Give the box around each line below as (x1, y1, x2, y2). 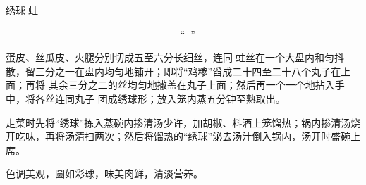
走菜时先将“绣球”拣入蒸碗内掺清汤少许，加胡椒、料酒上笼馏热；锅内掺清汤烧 (6, 115, 361, 129)
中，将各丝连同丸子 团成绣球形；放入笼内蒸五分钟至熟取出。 (6, 91, 286, 106)
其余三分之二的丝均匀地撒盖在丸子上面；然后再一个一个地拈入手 (48, 77, 345, 92)
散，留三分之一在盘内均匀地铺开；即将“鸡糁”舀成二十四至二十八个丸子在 (6, 63, 341, 78)
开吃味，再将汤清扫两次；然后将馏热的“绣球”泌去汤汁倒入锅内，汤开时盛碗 (6, 129, 351, 143)
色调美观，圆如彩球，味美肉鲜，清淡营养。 (6, 166, 203, 181)
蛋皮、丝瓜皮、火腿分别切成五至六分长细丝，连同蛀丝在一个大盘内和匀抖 (6, 50, 344, 65)
